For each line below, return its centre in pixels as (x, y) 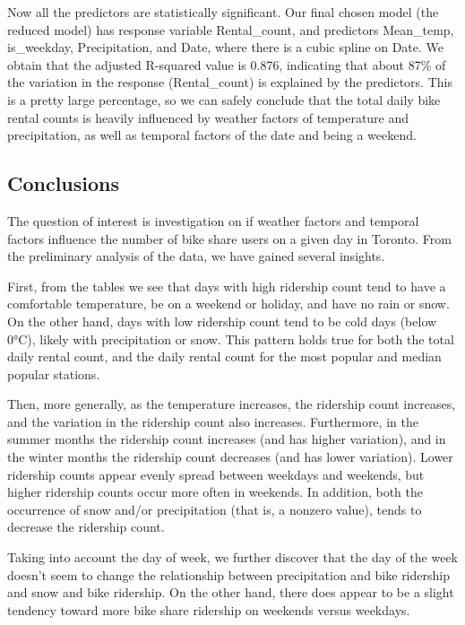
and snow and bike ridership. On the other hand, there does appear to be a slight (231, 592)
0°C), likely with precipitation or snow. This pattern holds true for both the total (231, 339)
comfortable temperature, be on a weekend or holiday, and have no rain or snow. (228, 304)
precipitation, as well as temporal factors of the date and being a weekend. (212, 135)
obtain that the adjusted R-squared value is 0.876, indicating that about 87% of (227, 64)
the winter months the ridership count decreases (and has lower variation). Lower (230, 457)
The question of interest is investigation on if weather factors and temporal (213, 220)
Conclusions (64, 183)
